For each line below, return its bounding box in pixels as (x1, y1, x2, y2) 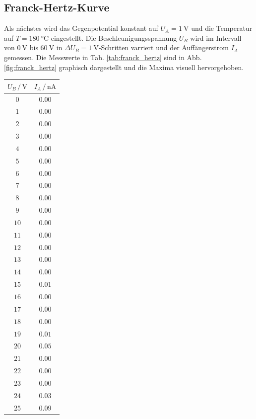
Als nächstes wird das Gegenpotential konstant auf (4, 23, 158, 33)
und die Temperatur (191, 23, 253, 33)
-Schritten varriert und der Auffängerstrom (98, 42, 229, 53)
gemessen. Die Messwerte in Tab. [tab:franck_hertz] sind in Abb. (4, 52, 202, 62)
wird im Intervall (190, 32, 242, 43)
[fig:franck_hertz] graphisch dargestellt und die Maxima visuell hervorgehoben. (4, 62, 244, 72)
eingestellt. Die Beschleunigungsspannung (51, 32, 177, 43)
